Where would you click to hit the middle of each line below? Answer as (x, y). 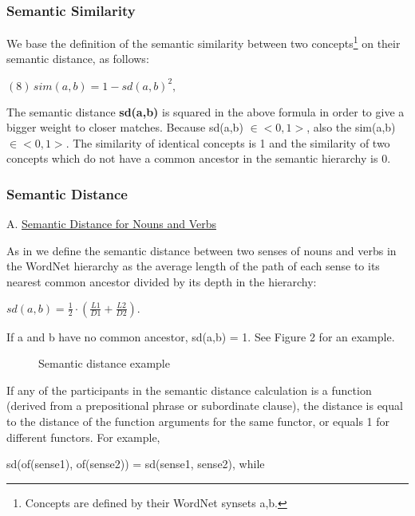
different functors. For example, (83, 437)
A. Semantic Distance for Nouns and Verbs (112, 224)
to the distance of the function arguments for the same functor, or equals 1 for (198, 421)
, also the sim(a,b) (351, 127)
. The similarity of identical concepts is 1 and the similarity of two (228, 142)
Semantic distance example (104, 363)
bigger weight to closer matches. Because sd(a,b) (125, 127)
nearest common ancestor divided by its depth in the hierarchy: (162, 281)
